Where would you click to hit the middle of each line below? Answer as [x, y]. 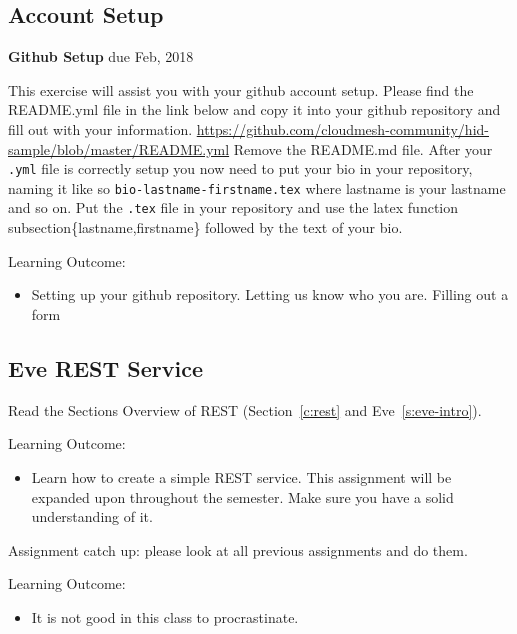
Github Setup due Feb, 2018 [101, 56]
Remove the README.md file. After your [363, 148]
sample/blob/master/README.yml [119, 148]
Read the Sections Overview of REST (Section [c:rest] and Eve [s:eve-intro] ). [245, 409]
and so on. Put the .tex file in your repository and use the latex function [233, 207]
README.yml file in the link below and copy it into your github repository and [254, 109]
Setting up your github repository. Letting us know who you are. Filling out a [270, 294]
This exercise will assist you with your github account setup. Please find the [241, 89]
